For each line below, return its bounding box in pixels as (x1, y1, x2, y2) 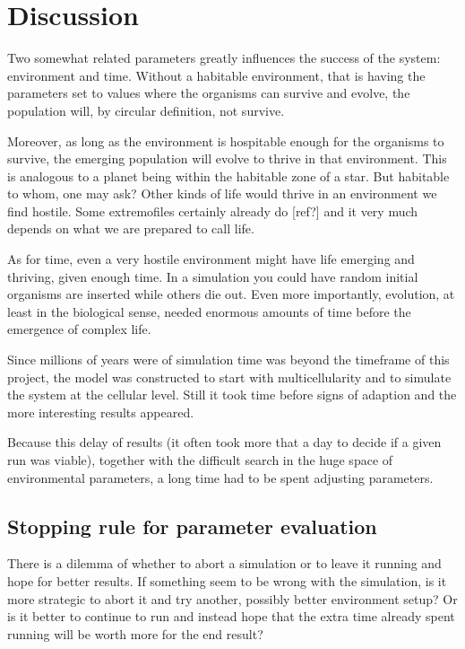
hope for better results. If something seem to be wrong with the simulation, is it (7, 571, 447, 590)
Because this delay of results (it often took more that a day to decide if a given (7, 433, 442, 452)
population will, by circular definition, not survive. (7, 101, 285, 119)
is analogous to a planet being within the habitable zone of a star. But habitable (7, 166, 450, 185)
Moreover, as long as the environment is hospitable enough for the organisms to (7, 131, 444, 150)
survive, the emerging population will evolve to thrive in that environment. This (7, 149, 447, 168)
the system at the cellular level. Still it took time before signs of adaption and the (7, 385, 457, 404)
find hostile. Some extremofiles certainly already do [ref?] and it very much (7, 201, 418, 220)
